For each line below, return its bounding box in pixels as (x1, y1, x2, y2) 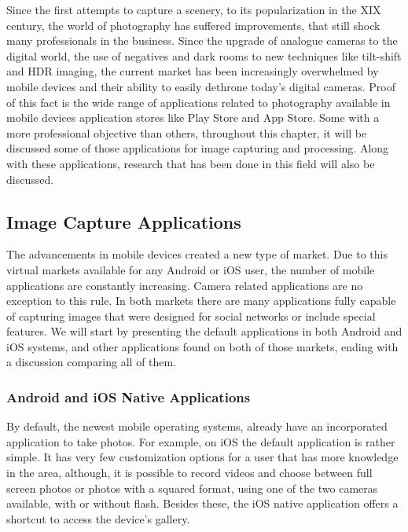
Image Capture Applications (6, 209, 241, 233)
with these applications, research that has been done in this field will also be (6, 155, 375, 171)
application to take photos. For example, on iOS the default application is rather (6, 433, 395, 449)
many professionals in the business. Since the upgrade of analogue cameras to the (6, 32, 398, 49)
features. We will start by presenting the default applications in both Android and (6, 323, 402, 339)
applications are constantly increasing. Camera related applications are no (6, 277, 363, 293)
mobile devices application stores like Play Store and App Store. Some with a (6, 109, 380, 126)
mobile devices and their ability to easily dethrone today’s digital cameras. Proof (6, 78, 395, 94)
